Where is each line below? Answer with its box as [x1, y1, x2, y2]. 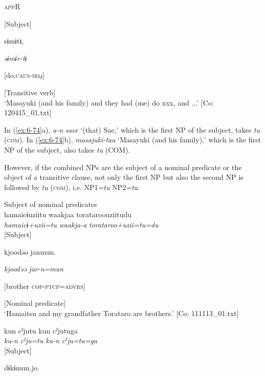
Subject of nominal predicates [4, 199, 97, 210]
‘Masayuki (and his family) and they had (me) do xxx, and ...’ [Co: [4, 97, 214, 108]
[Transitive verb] [4, 87, 56, 97]
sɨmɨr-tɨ [4, 52, 27, 63]
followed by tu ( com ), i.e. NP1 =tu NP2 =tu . [4, 181, 140, 192]
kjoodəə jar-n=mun [4, 263, 64, 274]
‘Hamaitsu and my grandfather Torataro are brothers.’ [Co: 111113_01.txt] [4, 308, 239, 319]
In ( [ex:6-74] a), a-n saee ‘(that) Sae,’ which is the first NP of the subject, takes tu [4, 124, 260, 135]
